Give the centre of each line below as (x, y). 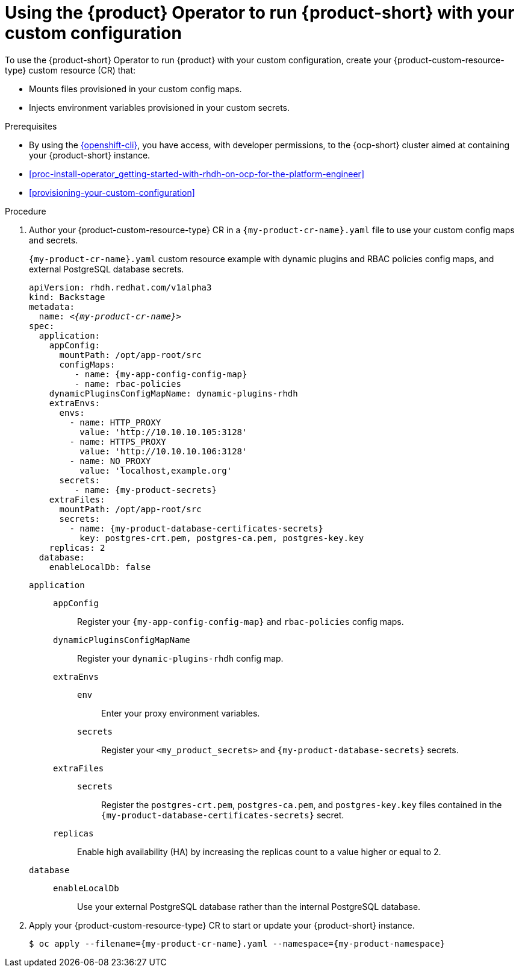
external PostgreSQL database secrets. (107, 269)
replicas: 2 (77, 547)
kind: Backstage (67, 297)
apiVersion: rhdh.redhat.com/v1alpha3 (120, 287)
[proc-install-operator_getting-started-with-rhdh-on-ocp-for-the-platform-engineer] (197, 174)
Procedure (26, 211)
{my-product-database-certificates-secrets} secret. (223, 815)
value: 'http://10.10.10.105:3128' (163, 432)
